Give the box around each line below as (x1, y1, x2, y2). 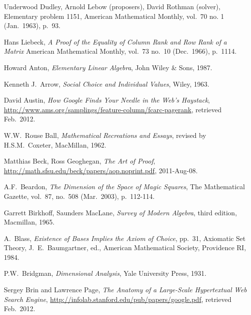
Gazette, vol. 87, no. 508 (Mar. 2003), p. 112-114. (4, 191, 155, 201)
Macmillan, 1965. (4, 217, 55, 227)
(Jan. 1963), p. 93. (4, 20, 60, 30)
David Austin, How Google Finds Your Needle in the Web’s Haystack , (4, 95, 210, 105)
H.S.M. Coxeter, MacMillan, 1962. (4, 139, 106, 150)
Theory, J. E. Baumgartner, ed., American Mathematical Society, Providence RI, (4, 242, 246, 253)
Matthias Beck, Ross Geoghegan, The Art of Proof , (4, 156, 155, 166)
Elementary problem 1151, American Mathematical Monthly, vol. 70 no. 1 (4, 11, 224, 21)
